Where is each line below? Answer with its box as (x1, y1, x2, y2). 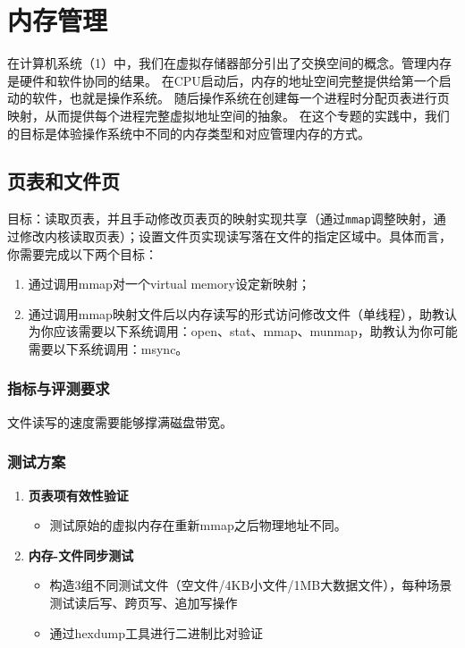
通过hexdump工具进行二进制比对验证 (49, 623, 263, 642)
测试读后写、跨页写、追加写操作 (49, 593, 238, 611)
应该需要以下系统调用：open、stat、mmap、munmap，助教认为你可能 (53, 322, 458, 341)
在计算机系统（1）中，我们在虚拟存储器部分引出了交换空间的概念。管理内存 (7, 54, 452, 72)
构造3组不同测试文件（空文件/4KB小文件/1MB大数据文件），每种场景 (49, 576, 452, 594)
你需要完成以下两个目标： (7, 244, 157, 263)
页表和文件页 (7, 167, 120, 195)
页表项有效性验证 (28, 485, 129, 504)
